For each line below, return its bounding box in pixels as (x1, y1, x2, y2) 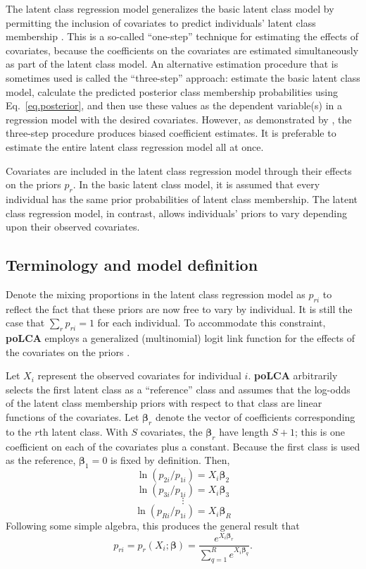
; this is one (295, 424, 345, 439)
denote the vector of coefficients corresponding (155, 410, 355, 424)
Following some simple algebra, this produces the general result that (6, 518, 300, 533)
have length (219, 424, 269, 439)
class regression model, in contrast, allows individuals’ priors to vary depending (6, 205, 348, 220)
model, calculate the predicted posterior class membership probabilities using (6, 84, 338, 99)
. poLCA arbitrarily (248, 368, 338, 383)
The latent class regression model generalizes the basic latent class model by (6, 1, 334, 16)
